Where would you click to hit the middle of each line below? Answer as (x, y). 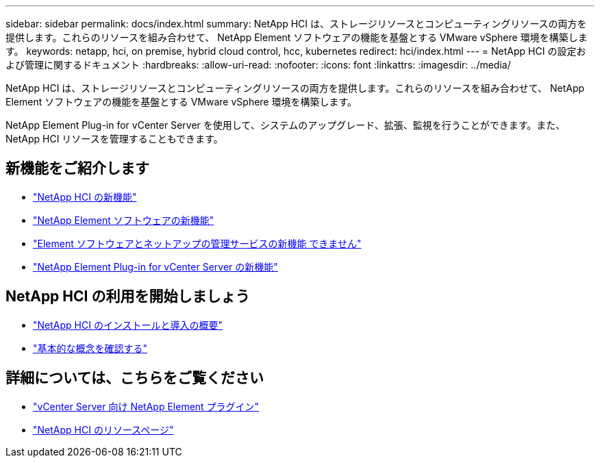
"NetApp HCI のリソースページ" (103, 429)
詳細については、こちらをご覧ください (135, 378)
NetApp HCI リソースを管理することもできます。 (114, 139)
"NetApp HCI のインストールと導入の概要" (128, 325)
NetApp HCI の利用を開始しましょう (128, 297)
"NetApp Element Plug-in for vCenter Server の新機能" (155, 266)
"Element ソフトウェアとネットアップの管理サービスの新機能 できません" (197, 243)
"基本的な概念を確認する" (90, 348)
